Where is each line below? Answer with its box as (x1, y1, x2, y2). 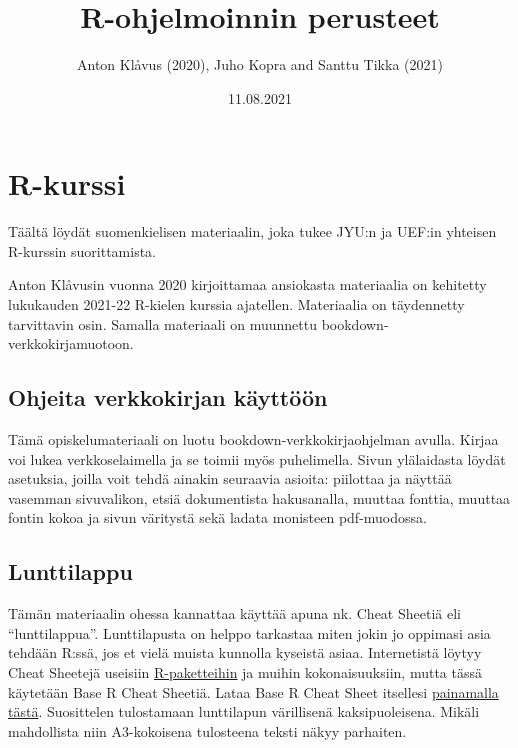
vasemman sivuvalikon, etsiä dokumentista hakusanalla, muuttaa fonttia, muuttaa (8, 487, 511, 508)
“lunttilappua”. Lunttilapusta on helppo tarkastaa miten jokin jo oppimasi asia (8, 622, 491, 643)
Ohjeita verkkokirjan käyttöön (8, 382, 328, 413)
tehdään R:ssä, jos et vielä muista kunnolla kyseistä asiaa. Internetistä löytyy (8, 642, 482, 663)
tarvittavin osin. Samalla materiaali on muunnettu (8, 313, 317, 334)
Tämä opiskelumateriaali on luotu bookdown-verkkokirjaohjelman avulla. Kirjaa (8, 429, 499, 450)
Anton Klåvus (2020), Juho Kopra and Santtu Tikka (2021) (77, 54, 443, 75)
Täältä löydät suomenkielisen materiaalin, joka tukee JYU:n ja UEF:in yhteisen (8, 221, 497, 242)
